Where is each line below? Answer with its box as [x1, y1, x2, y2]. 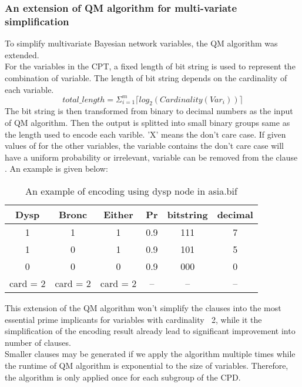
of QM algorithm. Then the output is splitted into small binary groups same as [5, 116, 290, 128]
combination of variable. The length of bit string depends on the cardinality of [5, 71, 287, 84]
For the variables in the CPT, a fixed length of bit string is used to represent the [5, 60, 296, 72]
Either [103, 207, 133, 221]
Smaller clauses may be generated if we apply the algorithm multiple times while [5, 348, 296, 360]
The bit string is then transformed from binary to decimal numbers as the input [5, 105, 293, 117]
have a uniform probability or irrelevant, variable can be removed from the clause [5, 151, 298, 163]
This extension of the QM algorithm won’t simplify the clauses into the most [5, 301, 281, 313]
